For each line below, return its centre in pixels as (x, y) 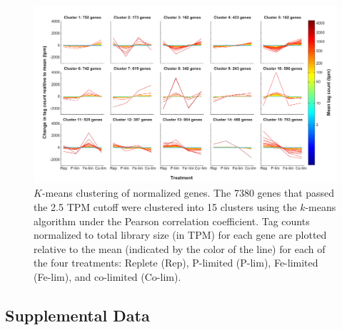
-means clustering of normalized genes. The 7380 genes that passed (188, 193)
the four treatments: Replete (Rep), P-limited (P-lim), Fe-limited (176, 263)
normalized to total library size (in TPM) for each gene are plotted (180, 235)
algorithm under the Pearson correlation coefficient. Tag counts (172, 221)
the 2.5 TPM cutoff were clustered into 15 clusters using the (165, 207)
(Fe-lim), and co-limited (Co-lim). (107, 277)
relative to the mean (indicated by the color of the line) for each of (180, 248)
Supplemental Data (77, 315)
